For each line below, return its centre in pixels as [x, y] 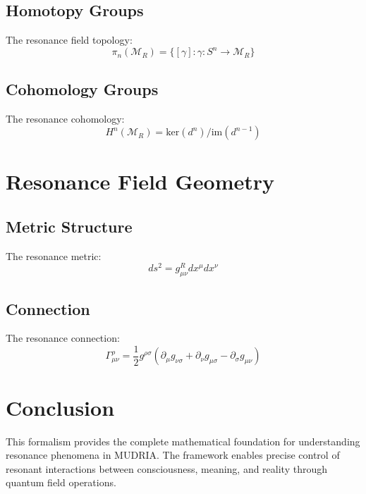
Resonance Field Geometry [140, 181]
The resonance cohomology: [65, 118]
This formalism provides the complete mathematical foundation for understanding [183, 441]
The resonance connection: [63, 338]
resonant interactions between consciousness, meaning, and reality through [167, 468]
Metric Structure [69, 226]
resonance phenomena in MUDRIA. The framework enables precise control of [173, 455]
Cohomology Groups [82, 88]
